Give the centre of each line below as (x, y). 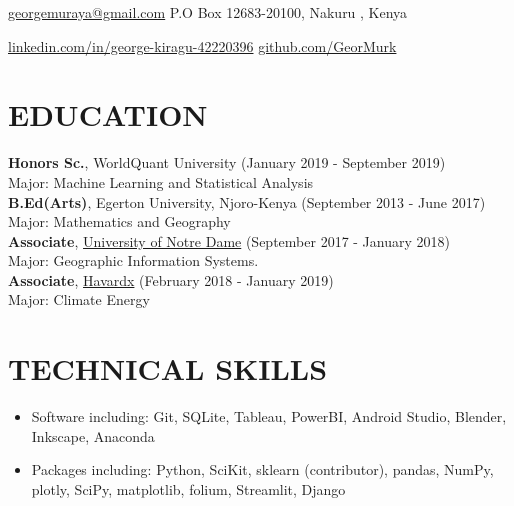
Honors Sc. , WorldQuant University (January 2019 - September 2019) (227, 162)
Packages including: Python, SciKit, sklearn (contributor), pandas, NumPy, (262, 469)
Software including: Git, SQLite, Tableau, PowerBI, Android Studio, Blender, (269, 416)
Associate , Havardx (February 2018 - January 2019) (171, 279)
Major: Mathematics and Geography (119, 221)
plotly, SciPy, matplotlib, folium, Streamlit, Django (188, 488)
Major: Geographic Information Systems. (133, 260)
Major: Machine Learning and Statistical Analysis (161, 181)
